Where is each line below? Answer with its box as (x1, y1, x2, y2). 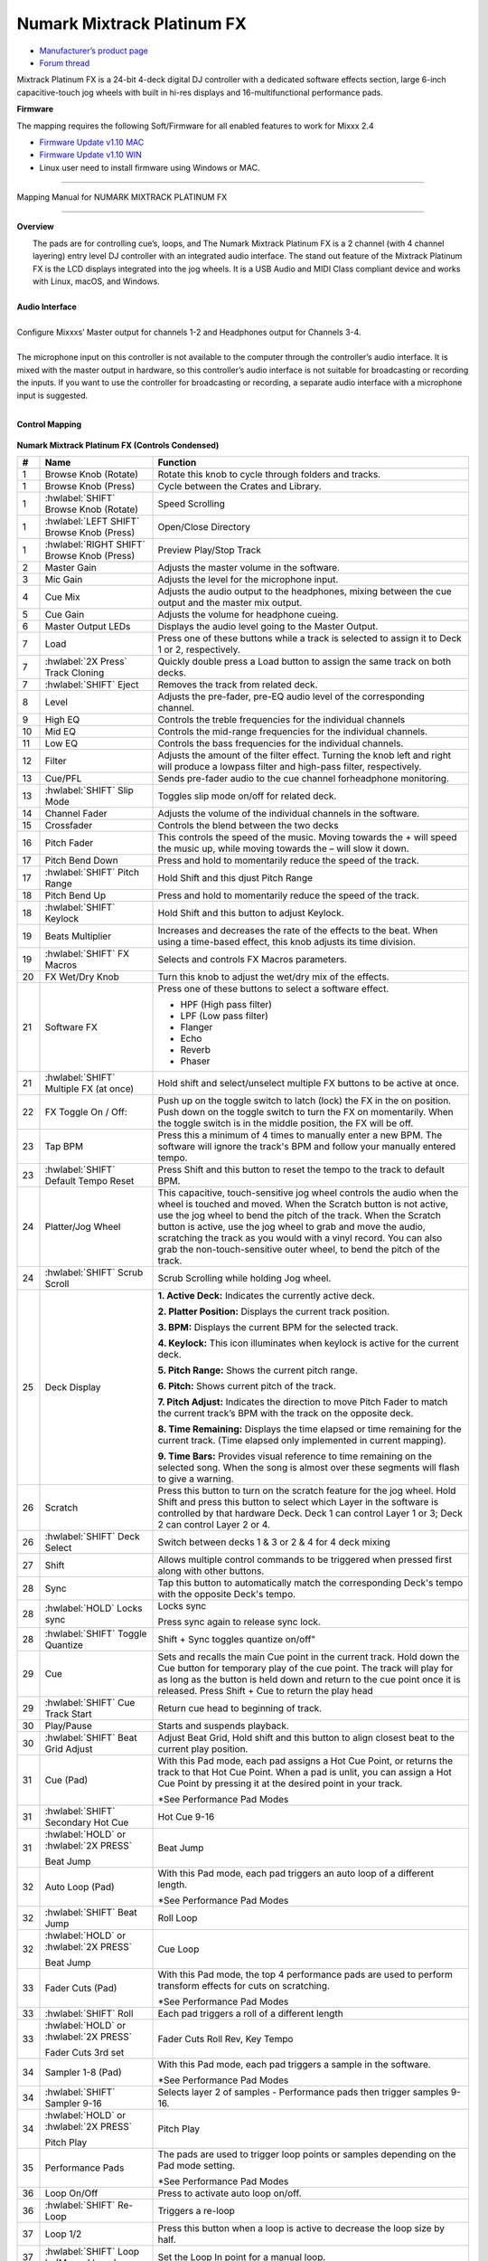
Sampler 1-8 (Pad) (44, 2067, 122, 2079)
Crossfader (44, 819, 93, 832)
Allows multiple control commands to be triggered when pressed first (157, 1554, 452, 1566)
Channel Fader (44, 808, 108, 820)
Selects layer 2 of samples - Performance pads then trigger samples (157, 2086, 449, 2098)
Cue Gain (44, 609, 85, 621)
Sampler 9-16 (44, 2097, 103, 2110)
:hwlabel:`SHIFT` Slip (44, 784, 135, 797)
